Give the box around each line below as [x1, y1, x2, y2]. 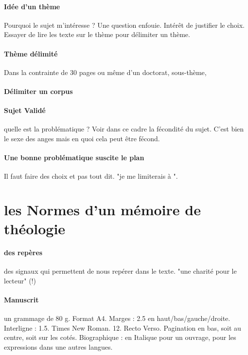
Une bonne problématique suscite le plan [4, 152, 144, 163]
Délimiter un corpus [4, 86, 73, 96]
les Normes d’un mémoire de [4, 200, 201, 220]
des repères [4, 247, 43, 258]
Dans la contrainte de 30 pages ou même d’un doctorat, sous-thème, [4, 67, 207, 77]
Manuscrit [4, 295, 39, 305]
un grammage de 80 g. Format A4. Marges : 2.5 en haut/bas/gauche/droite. [4, 313, 230, 323]
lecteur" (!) [4, 275, 36, 285]
